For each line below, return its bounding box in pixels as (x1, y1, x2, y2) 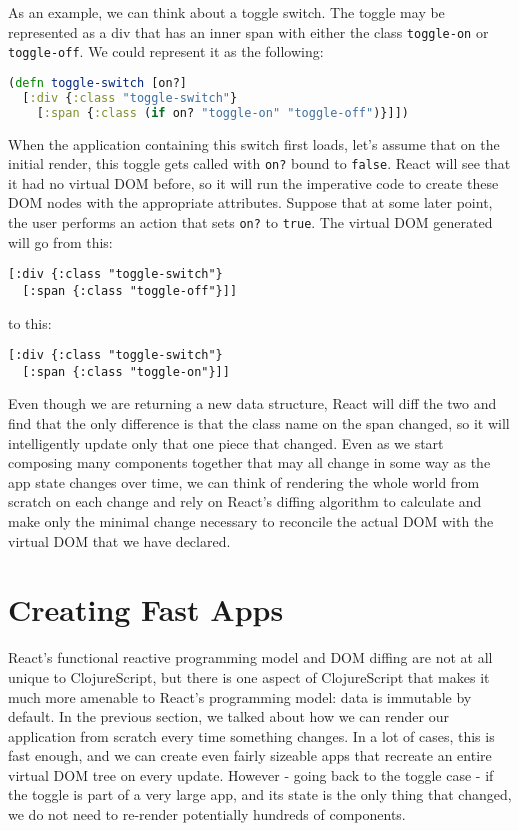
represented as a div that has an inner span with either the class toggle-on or (8, 21, 489, 42)
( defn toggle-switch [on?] (8, 75, 187, 90)
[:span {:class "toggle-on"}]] (22, 364, 230, 379)
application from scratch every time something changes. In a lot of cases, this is (8, 725, 495, 746)
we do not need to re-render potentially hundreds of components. (8, 804, 406, 825)
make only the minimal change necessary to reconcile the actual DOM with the (8, 511, 494, 531)
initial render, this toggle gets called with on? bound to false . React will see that (8, 153, 511, 174)
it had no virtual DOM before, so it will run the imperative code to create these (8, 172, 499, 193)
